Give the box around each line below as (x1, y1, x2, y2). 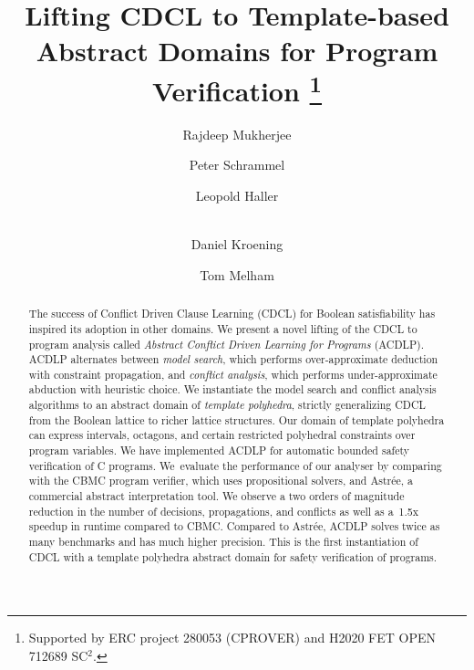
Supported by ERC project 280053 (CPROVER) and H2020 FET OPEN (28, 628, 436, 647)
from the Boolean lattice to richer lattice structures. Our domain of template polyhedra (28, 412, 445, 427)
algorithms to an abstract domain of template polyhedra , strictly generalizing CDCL (28, 397, 426, 413)
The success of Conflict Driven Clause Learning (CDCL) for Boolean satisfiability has (28, 306, 436, 321)
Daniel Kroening (191, 235, 283, 254)
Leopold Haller (195, 186, 279, 205)
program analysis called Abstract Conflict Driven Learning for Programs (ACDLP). (28, 336, 424, 351)
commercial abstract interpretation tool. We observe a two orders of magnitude (28, 488, 405, 504)
